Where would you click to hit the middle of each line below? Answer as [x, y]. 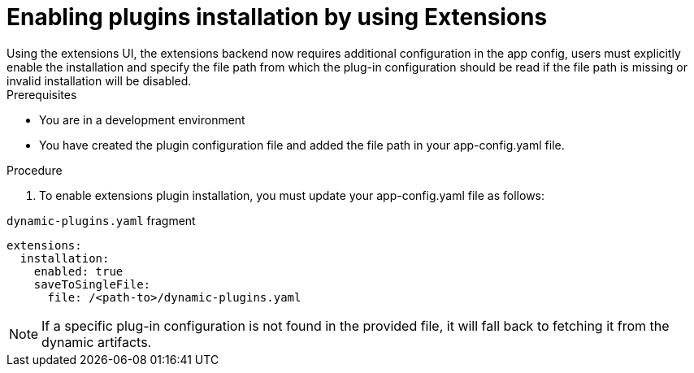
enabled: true [78, 271]
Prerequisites [42, 94]
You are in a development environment [142, 119]
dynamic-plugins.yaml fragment [101, 220]
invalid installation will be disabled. [99, 80]
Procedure [35, 170]
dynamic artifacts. [97, 342]
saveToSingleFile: [92, 284]
